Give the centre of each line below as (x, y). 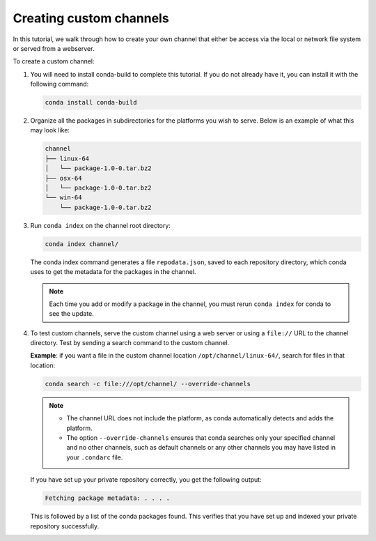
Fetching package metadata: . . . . (108, 498)
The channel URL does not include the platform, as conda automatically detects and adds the (200, 418)
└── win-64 (63, 198)
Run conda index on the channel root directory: (100, 225)
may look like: (50, 130)
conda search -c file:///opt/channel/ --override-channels (148, 384)
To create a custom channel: (54, 61)
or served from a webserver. (54, 48)
